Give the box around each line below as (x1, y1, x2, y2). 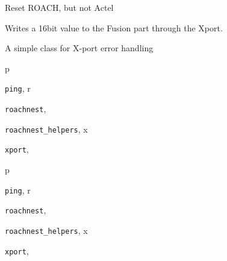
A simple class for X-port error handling (5, 42, 154, 54)
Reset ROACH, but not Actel (5, 1, 114, 13)
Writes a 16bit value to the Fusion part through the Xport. (5, 21, 223, 34)
